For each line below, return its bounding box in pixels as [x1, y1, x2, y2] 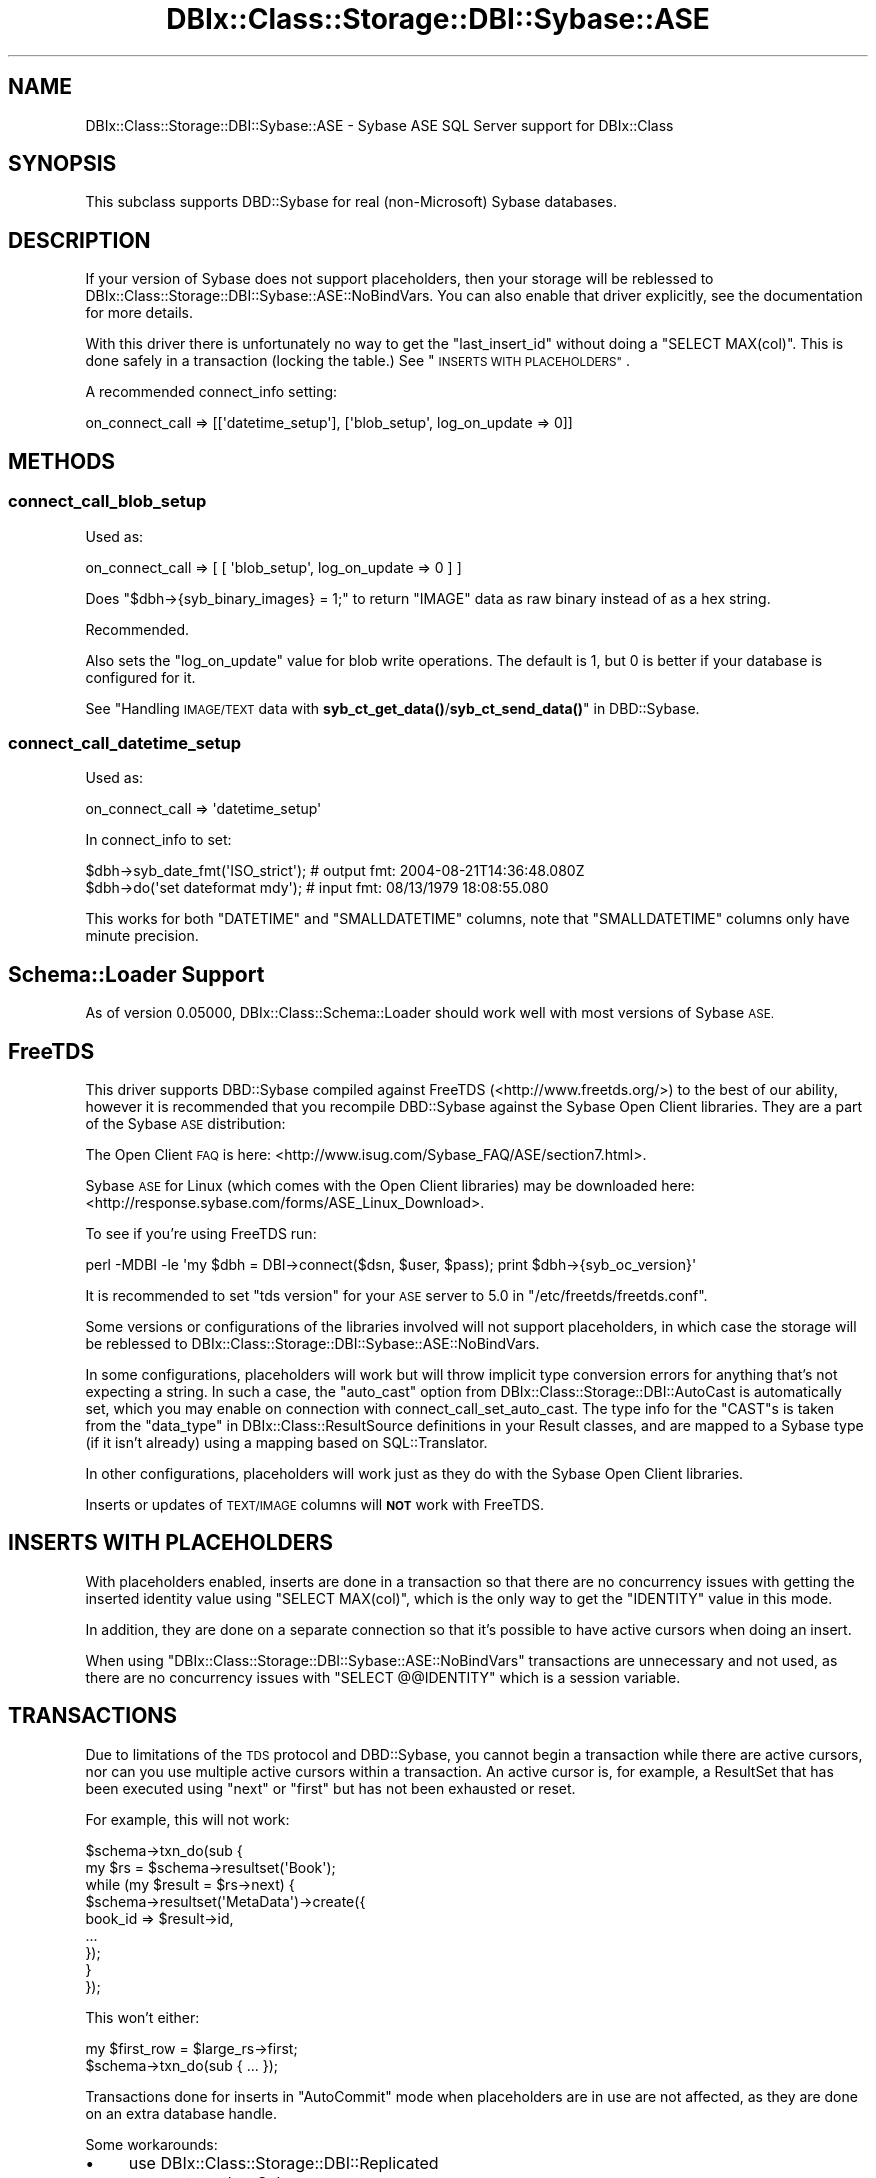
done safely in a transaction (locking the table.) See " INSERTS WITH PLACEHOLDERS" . [85, 352, 630, 370]
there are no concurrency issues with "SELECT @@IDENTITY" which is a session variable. [85, 1668, 681, 1686]
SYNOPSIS [8, 151, 117, 177]
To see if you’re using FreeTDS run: [85, 1224, 317, 1242]
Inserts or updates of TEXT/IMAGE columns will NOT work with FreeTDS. [85, 1495, 545, 1513]
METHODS [8, 448, 116, 474]
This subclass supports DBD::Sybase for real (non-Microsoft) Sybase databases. [85, 193, 617, 211]
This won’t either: [85, 2008, 200, 2026]
